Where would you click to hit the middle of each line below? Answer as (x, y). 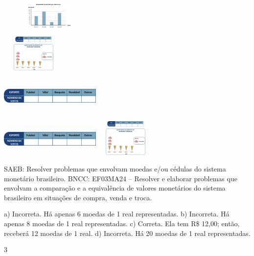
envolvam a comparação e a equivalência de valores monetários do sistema (115, 188)
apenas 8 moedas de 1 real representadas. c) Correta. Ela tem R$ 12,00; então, (122, 223)
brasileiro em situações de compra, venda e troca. (78, 197)
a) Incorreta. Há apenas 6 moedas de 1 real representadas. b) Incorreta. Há (117, 214)
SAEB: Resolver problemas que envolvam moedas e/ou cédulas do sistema (115, 168)
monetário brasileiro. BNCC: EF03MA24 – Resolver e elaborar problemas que (121, 178)
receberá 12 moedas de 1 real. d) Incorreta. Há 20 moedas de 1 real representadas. (127, 233)
